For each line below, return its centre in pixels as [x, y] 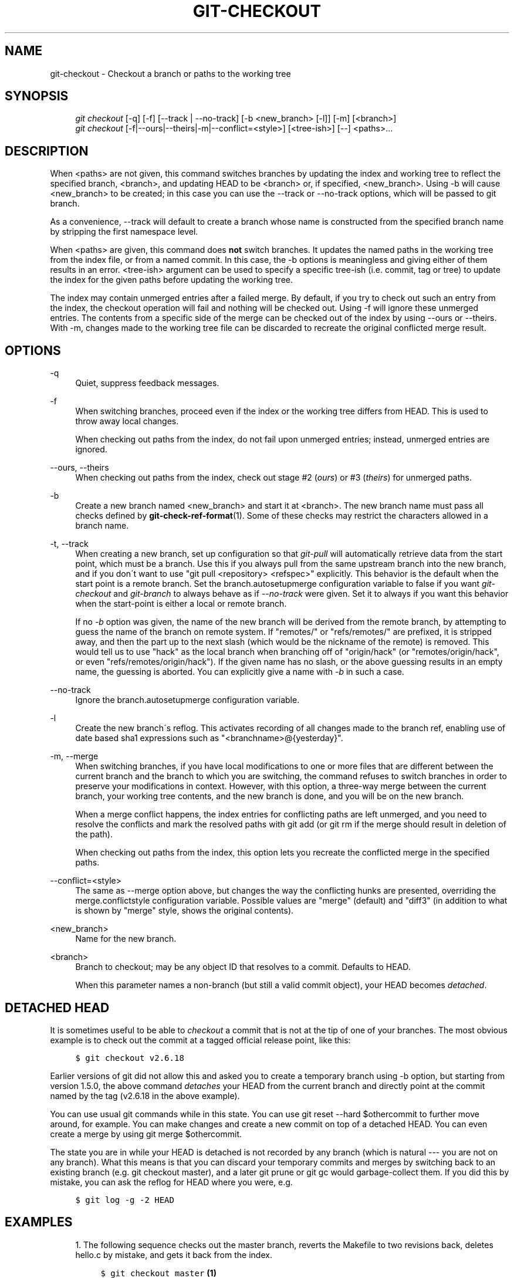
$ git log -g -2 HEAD [125, 1200]
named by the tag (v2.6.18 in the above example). [145, 1096]
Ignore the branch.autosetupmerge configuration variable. [187, 700]
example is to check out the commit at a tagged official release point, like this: [200, 1040]
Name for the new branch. [126, 939]
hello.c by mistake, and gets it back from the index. [174, 1255]
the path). [94, 834]
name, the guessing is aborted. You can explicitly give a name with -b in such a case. [240, 672]
